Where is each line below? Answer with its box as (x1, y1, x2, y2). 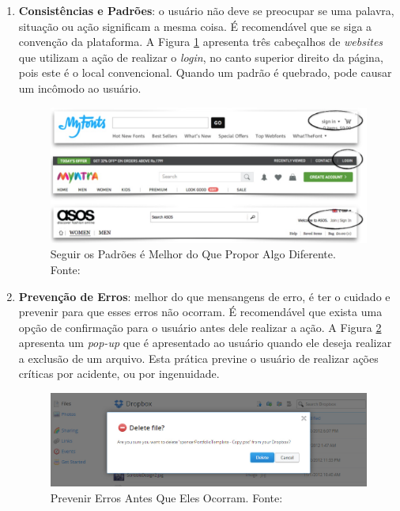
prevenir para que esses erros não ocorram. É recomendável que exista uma (18, 303, 383, 320)
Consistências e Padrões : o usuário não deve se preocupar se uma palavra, (18, 2, 394, 18)
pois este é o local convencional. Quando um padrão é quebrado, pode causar (18, 64, 392, 81)
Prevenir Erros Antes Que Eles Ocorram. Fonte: (50, 489, 283, 505)
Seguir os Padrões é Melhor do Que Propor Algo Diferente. (50, 246, 336, 262)
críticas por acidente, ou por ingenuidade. (18, 365, 220, 382)
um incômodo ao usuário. (18, 79, 142, 96)
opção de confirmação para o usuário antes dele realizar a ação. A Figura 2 (18, 318, 382, 335)
